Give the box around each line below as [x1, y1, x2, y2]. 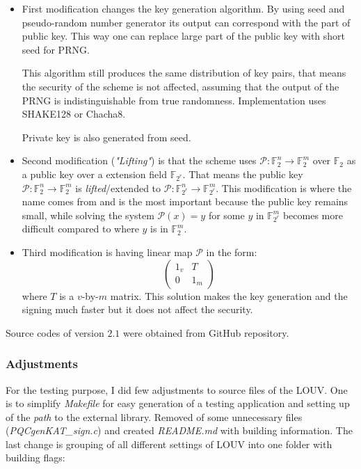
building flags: [6, 450, 65, 465]
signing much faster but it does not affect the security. [22, 302, 253, 317]
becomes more [282, 207, 343, 222]
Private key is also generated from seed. [22, 129, 191, 144]
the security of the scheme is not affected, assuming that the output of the [22, 79, 339, 93]
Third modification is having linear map [22, 244, 193, 259]
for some [208, 207, 245, 222]
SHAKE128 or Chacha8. [22, 106, 126, 121]
